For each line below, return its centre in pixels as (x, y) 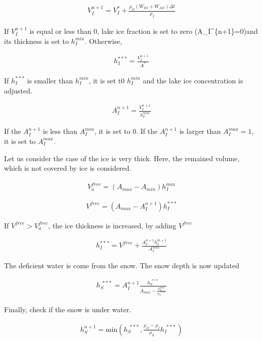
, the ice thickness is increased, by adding (112, 225)
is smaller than (50, 80)
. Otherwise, (103, 41)
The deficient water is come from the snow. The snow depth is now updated (122, 265)
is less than (60, 131)
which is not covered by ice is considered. (68, 168)
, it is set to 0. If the (126, 131)
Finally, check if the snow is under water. (68, 309)
